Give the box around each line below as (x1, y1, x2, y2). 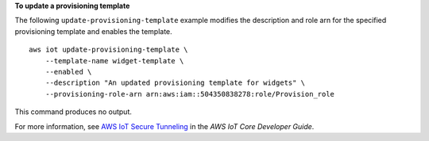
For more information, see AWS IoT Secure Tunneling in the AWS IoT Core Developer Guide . (14, 121, 315, 131)
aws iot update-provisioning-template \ (29, 45, 188, 55)
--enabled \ (44, 67, 92, 76)
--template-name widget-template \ (44, 56, 184, 65)
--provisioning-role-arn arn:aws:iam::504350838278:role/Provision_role (44, 90, 335, 98)
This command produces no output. (14, 107, 133, 116)
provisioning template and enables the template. (14, 26, 172, 36)
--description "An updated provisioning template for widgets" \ (44, 78, 306, 87)
